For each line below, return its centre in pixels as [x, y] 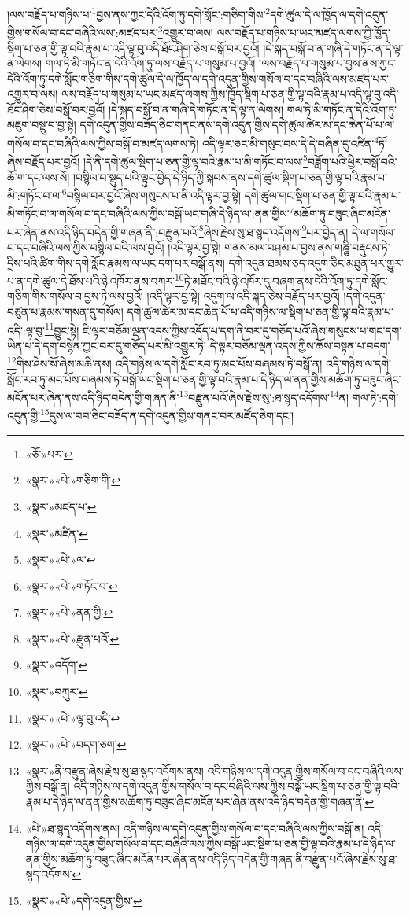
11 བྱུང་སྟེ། [62, 329]
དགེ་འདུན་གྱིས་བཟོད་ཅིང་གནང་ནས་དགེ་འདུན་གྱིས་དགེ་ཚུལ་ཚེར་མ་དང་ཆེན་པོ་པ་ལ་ [237, 125]
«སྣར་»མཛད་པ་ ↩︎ [61, 506]
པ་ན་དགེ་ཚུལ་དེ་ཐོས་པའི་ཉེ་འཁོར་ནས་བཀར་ [91, 280]
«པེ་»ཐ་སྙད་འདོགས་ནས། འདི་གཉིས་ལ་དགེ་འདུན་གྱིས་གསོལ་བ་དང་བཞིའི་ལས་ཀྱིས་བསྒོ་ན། [195, 828]
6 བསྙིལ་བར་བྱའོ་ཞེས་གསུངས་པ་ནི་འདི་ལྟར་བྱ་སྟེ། [151, 194]
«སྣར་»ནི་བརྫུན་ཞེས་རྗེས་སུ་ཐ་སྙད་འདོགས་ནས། [115, 770]
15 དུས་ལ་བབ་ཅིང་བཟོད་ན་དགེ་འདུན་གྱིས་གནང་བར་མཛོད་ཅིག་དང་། [167, 414]
